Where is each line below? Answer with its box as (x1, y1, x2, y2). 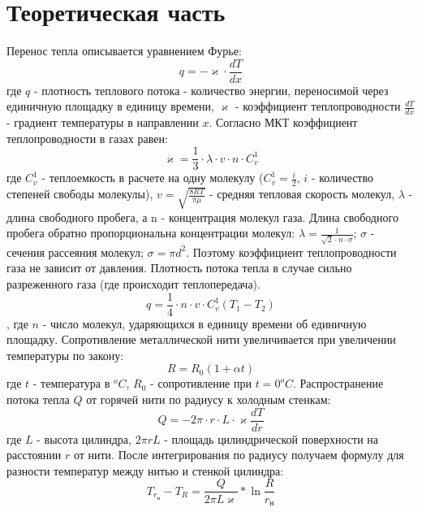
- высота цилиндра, (37, 430, 131, 447)
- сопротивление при (150, 375, 252, 392)
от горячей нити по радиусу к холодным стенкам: (86, 391, 331, 408)
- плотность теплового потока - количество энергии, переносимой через (33, 81, 389, 98)
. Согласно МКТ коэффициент (209, 114, 358, 131)
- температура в (32, 375, 110, 392)
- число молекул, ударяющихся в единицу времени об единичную (42, 315, 367, 332)
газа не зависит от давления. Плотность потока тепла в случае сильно (6, 259, 352, 276)
